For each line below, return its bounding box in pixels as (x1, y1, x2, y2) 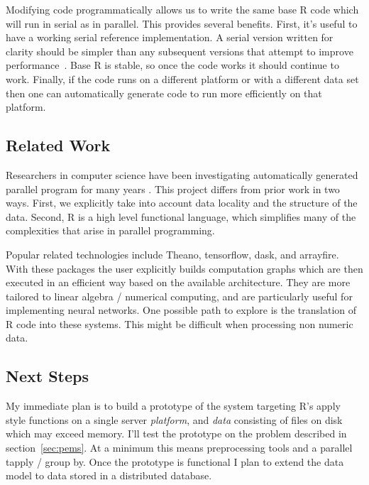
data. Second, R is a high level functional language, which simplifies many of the (6, 209, 356, 224)
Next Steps (6, 365, 89, 387)
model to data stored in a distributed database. (6, 468, 212, 483)
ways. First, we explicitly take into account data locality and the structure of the (6, 195, 358, 210)
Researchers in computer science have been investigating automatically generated (6, 167, 358, 182)
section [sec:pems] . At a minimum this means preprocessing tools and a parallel (6, 440, 353, 455)
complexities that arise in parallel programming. (6, 223, 215, 238)
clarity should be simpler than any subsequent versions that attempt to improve (6, 43, 353, 58)
